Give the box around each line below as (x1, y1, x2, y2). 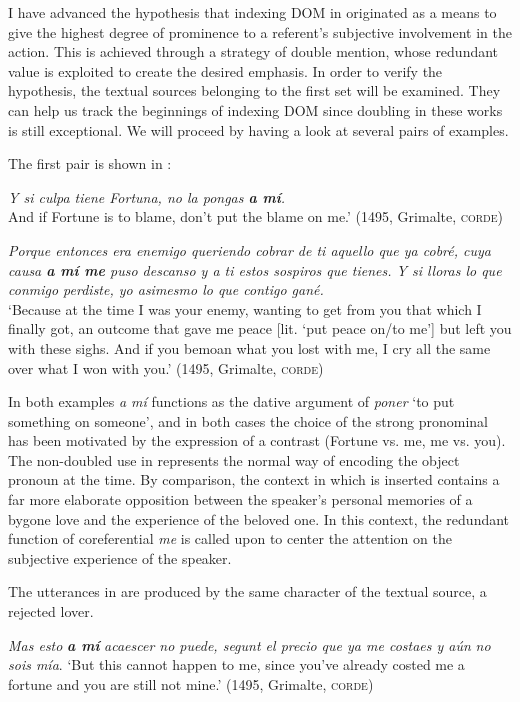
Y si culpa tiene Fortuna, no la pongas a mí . (8, 186, 286, 207)
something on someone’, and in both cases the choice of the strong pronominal (8, 410, 488, 431)
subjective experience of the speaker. (8, 547, 232, 568)
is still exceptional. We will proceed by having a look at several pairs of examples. (8, 119, 509, 140)
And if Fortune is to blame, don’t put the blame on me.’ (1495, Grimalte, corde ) (8, 206, 504, 227)
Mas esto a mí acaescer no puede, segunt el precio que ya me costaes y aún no (8, 634, 491, 655)
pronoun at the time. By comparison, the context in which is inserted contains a (8, 469, 500, 490)
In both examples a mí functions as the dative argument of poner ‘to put (8, 391, 455, 412)
